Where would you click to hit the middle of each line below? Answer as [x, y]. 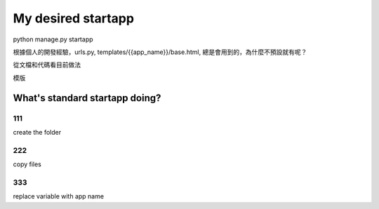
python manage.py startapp [53, 39]
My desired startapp [74, 18]
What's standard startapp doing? [87, 98]
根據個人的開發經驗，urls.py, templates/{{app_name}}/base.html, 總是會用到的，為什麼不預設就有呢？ [160, 52]
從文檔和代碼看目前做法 [47, 65]
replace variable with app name [59, 196]
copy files [27, 164]
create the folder [37, 132]
